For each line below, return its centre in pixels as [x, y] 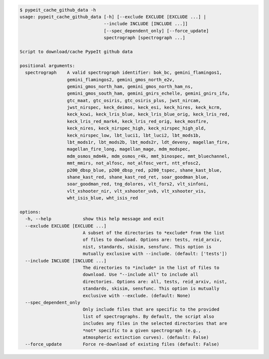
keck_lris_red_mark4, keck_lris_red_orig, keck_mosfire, [138, 121]
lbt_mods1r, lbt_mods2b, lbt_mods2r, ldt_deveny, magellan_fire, [148, 142]
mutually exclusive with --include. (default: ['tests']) [155, 254]
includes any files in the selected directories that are [155, 323]
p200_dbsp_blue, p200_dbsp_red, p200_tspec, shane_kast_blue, [144, 170]
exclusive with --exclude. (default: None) [136, 296]
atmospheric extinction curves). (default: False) [146, 337]
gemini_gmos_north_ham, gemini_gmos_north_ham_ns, [130, 86]
